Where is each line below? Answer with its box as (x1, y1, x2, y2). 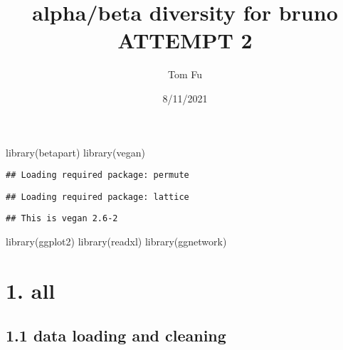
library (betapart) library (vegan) (6, 144, 145, 159)
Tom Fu (167, 67, 203, 82)
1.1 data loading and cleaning (6, 324, 226, 346)
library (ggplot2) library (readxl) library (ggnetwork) (6, 234, 227, 249)
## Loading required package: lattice (6, 191, 189, 202)
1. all (6, 275, 56, 304)
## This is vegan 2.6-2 (6, 213, 118, 224)
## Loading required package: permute (6, 170, 189, 181)
